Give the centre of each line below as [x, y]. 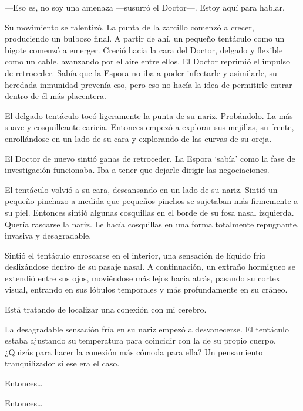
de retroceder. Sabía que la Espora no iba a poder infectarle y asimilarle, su [141, 72]
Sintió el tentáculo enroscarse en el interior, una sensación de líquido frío [135, 255]
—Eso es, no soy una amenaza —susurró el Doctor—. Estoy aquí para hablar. [145, 7]
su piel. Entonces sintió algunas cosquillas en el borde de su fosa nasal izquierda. [149, 212]
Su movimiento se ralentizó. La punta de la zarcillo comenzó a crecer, [129, 27]
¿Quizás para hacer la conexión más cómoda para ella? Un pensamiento [134, 351]
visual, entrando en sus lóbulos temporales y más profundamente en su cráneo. [146, 289]
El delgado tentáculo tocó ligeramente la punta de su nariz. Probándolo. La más [149, 115]
